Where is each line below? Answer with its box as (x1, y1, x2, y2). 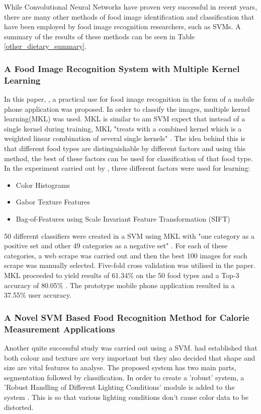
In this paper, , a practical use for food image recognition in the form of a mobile (4, 94, 254, 104)
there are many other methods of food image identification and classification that (4, 11, 254, 22)
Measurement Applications (4, 322, 115, 335)
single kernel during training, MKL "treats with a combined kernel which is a (4, 123, 242, 133)
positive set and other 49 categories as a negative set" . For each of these (4, 240, 228, 251)
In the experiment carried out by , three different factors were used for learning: (4, 163, 250, 173)
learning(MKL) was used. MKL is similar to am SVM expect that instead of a (4, 113, 245, 124)
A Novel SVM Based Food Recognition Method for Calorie (4, 311, 249, 323)
